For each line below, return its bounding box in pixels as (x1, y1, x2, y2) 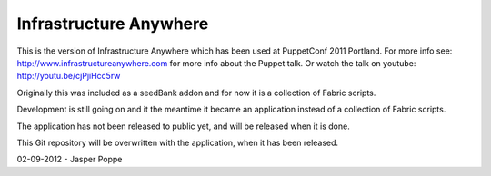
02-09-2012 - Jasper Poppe (16, 154, 123, 165)
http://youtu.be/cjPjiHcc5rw (16, 71, 121, 82)
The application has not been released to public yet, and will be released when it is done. (16, 121, 350, 132)
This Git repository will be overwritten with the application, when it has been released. (16, 137, 339, 148)
